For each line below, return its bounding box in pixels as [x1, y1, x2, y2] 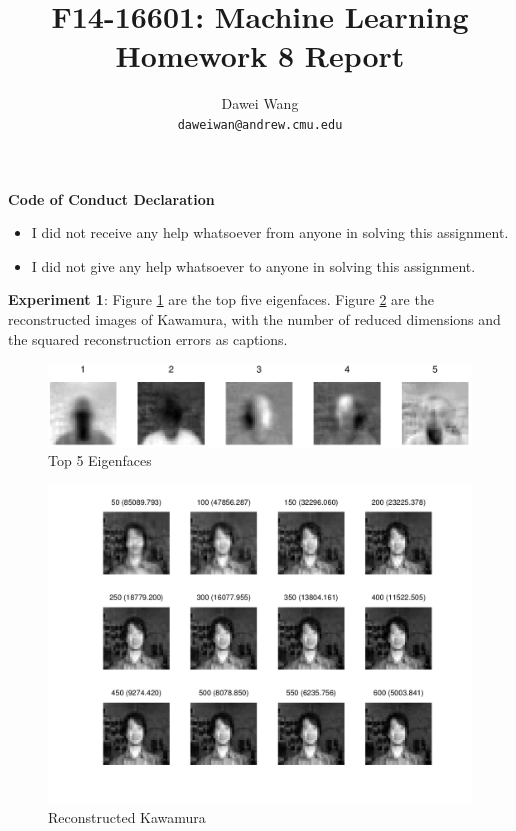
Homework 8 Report [115, 35, 405, 76]
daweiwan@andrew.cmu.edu [177, 117, 343, 132]
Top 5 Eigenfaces [48, 450, 152, 471]
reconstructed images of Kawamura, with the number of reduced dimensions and [8, 308, 501, 329]
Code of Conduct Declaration [8, 188, 215, 209]
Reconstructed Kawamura [48, 806, 206, 827]
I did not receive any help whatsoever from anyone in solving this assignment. [31, 222, 509, 243]
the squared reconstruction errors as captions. [8, 328, 288, 349]
